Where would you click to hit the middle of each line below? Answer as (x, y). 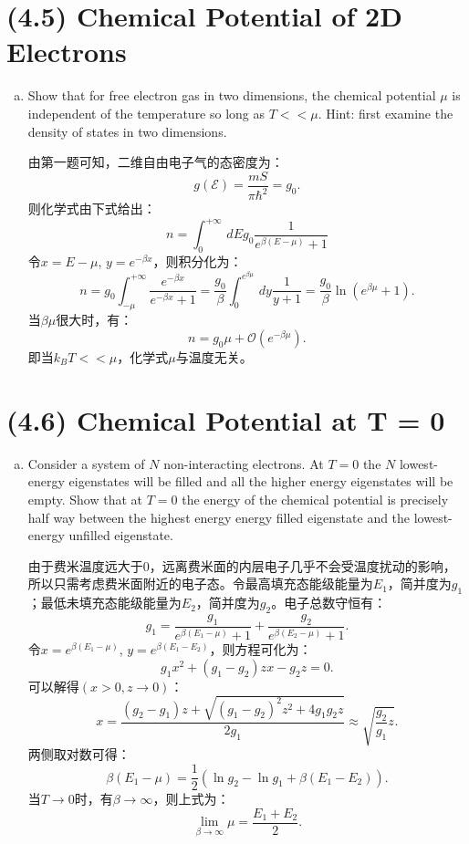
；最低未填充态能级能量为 (104, 603)
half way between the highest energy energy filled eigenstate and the (219, 517)
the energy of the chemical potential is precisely (315, 499)
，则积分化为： (198, 260)
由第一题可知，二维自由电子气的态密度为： (156, 162)
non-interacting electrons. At (244, 463)
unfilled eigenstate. (121, 535)
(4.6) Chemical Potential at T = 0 (226, 419)
